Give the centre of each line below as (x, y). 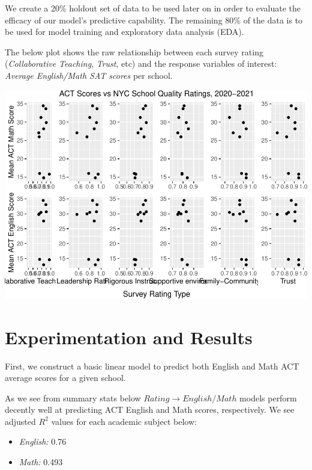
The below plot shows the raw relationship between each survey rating (134, 51)
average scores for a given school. (65, 378)
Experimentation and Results (129, 337)
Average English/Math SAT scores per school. (89, 75)
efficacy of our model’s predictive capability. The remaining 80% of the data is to (154, 20)
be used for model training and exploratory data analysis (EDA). (124, 32)
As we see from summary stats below (73, 397)
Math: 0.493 (41, 462)
